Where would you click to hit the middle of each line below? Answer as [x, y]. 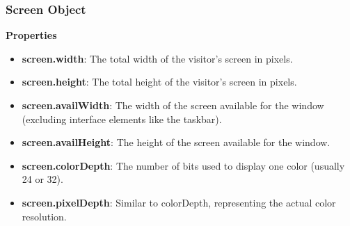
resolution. [44, 216]
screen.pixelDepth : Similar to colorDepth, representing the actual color [179, 202]
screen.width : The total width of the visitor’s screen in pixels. [157, 58]
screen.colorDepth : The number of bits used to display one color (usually [183, 165]
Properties [31, 35]
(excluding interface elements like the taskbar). [122, 119]
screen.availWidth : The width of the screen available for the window [173, 105]
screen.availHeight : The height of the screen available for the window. [176, 142]
